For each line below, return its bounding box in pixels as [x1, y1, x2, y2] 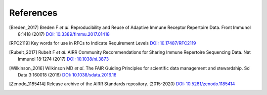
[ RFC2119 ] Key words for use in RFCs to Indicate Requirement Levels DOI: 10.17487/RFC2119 [9, 40, 196, 46]
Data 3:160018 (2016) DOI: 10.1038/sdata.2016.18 [18, 71, 117, 78]
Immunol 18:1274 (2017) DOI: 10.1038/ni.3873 [18, 56, 109, 62]
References [9, 7, 58, 18]
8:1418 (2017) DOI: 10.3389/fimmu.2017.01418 [18, 31, 110, 37]
